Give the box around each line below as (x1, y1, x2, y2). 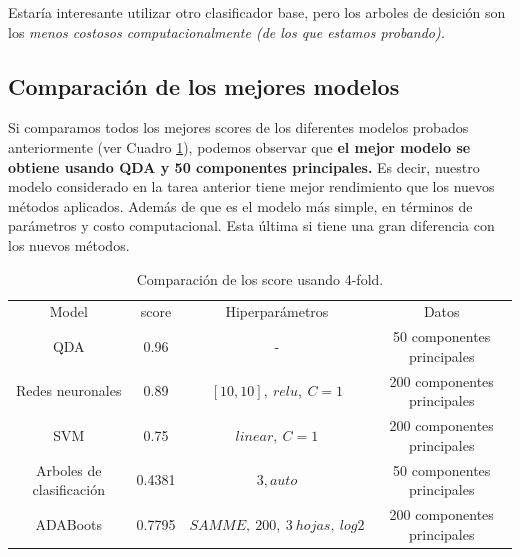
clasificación (32, 479, 105, 500)
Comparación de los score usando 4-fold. (136, 268, 384, 289)
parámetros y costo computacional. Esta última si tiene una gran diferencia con (8, 215, 495, 236)
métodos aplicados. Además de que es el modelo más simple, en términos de (8, 195, 473, 216)
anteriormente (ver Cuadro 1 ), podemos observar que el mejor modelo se (8, 136, 471, 157)
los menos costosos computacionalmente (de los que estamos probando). (8, 21, 446, 42)
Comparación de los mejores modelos (8, 70, 400, 101)
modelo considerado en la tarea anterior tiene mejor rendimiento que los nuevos (8, 176, 495, 197)
